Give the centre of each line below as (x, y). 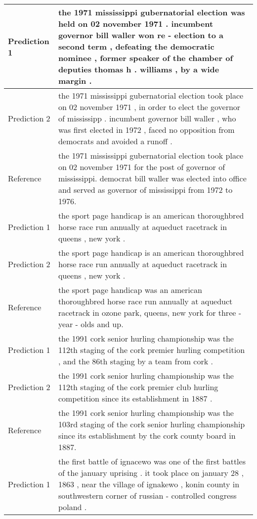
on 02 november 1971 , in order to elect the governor (149, 107)
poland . (72, 507)
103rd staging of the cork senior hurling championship (151, 424)
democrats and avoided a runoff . (115, 141)
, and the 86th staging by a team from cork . (135, 361)
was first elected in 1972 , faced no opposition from (146, 130)
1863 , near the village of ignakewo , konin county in (149, 484)
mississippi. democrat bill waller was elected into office (152, 178)
